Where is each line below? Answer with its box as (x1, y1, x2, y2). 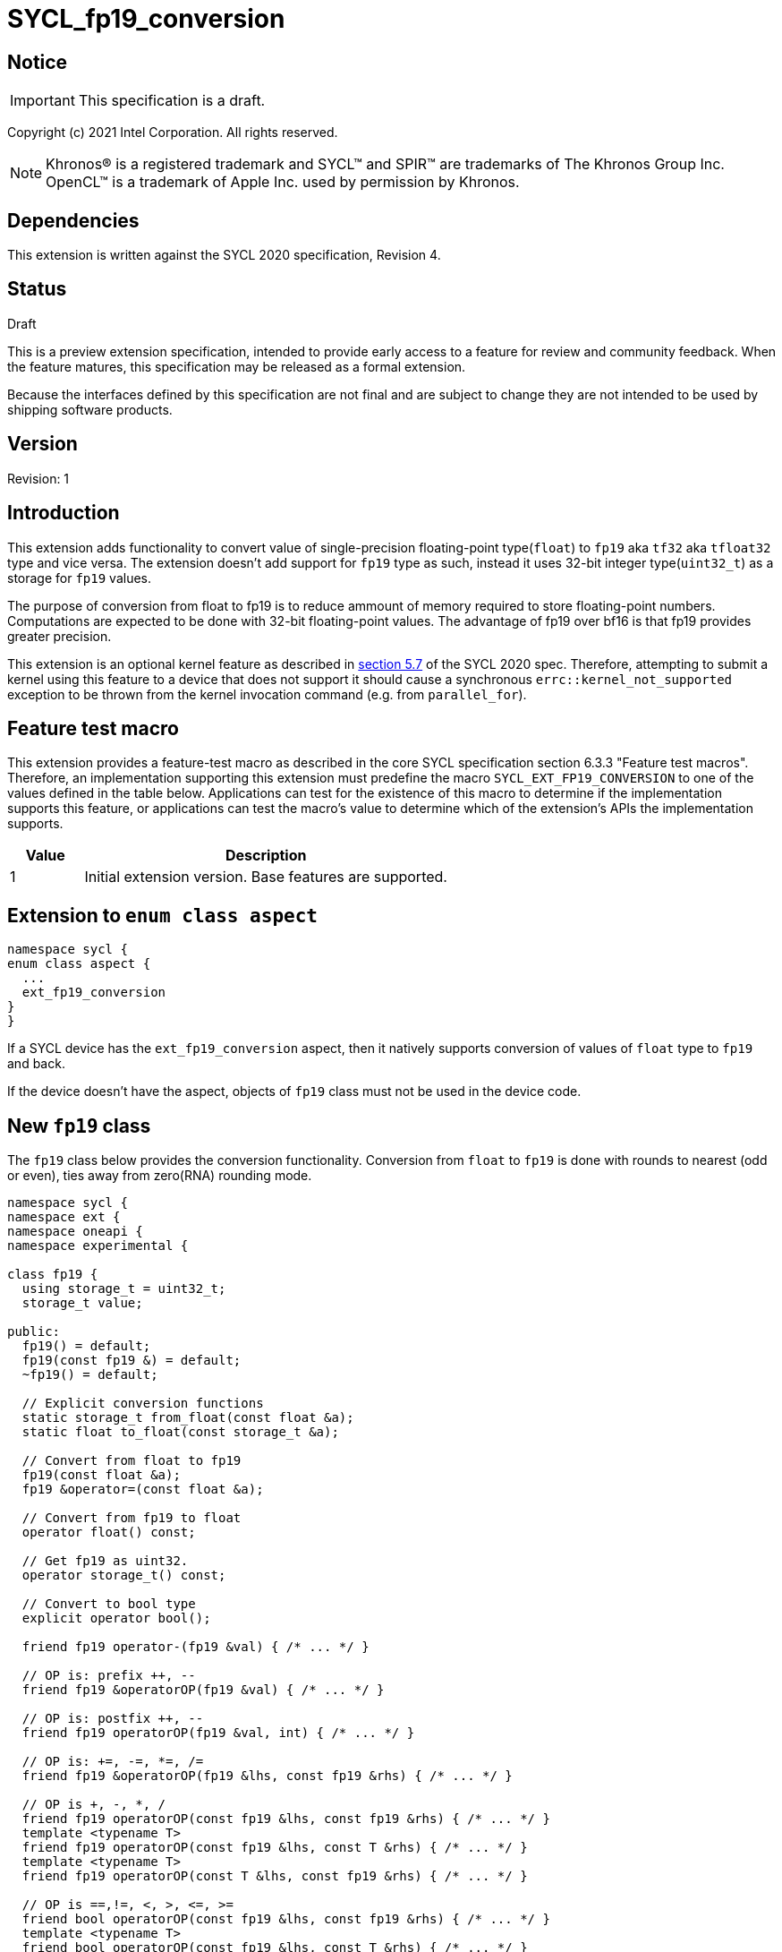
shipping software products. (7, 401, 173, 417)
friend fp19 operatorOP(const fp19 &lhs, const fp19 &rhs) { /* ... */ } (21, 1811, 550, 1827)
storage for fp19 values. (7, 569, 151, 586)
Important (10, 91, 75, 110)
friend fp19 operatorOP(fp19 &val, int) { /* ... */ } (21, 1725, 415, 1741)
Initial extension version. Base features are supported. (84, 868, 447, 886)
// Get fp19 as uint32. (21, 1554, 189, 1569)
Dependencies (7, 209, 140, 232)
